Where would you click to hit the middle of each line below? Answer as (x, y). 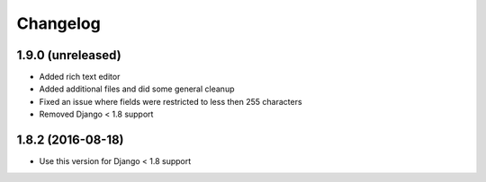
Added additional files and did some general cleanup (137, 89)
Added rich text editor (80, 77)
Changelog (58, 23)
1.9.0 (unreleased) (69, 55)
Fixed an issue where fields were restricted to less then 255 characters (171, 101)
